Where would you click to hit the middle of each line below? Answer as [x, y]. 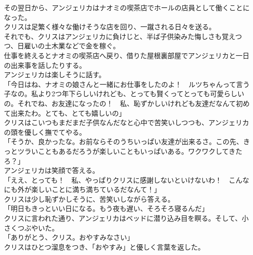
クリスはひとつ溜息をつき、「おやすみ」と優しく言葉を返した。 [105, 246]
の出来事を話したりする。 [45, 65]
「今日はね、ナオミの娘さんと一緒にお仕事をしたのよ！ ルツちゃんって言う [127, 84]
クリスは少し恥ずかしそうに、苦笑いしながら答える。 [89, 199]
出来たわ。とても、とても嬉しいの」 [68, 113]
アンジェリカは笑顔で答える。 [52, 170]
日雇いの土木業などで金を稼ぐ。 [69, 46]
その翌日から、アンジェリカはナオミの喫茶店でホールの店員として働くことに [127, 7]
